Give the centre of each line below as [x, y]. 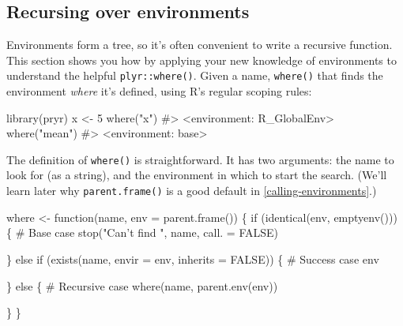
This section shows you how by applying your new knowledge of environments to [201, 60]
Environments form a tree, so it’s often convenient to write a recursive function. [200, 45]
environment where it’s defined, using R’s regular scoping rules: [159, 91]
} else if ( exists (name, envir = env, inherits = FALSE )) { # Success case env [193, 259]
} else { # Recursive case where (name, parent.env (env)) [142, 285]
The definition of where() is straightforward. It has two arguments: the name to [200, 159]
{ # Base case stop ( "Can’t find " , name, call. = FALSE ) [143, 232]
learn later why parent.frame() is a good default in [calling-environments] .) [192, 191]
